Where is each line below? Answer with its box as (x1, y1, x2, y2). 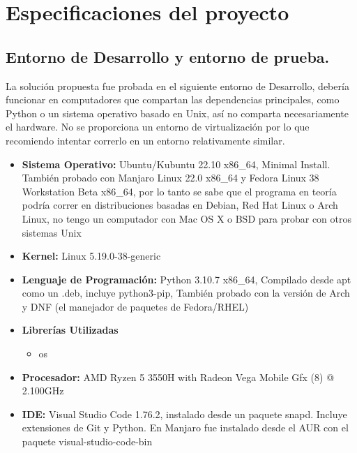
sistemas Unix (22, 225, 82, 239)
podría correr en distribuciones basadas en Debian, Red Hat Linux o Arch (22, 198, 338, 212)
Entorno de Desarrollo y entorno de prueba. (6, 45, 330, 67)
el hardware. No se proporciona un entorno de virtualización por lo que (6, 119, 310, 134)
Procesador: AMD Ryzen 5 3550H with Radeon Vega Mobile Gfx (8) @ (22, 369, 335, 384)
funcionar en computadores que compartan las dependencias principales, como (6, 92, 340, 107)
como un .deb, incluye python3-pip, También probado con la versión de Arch (22, 285, 350, 300)
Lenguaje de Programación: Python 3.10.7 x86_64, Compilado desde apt (22, 272, 351, 286)
